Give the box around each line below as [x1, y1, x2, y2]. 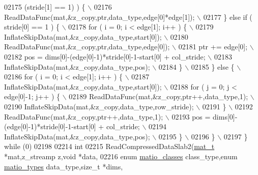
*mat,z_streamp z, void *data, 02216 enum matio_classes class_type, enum [4, 151, 238, 161]
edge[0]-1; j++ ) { [4, 91, 61, 102]
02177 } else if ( [203, 11, 252, 22]
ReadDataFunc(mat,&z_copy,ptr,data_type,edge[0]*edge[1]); [4, 11, 195, 22]
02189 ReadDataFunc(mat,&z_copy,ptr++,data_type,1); [69, 91, 248, 102]
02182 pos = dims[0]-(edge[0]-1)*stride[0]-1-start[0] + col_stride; [4, 51, 206, 62]
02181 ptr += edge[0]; [178, 41, 248, 52]
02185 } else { [191, 61, 235, 72]
